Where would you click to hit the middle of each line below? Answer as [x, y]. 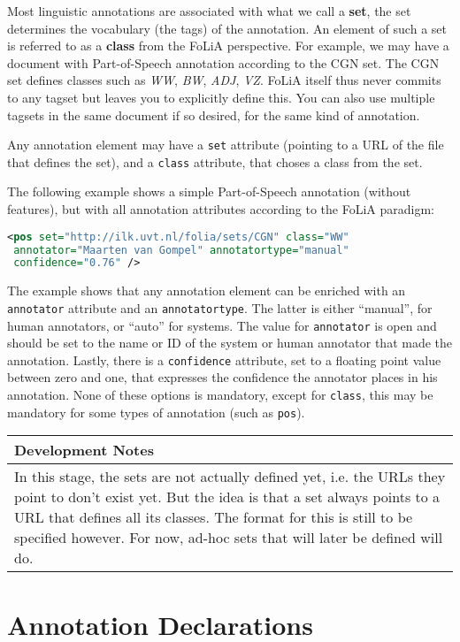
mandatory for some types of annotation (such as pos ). [156, 412]
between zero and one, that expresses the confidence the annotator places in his [222, 377]
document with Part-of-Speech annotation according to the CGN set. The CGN [223, 62]
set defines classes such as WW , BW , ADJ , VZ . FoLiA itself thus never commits [224, 80]
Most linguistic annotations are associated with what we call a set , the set [209, 11]
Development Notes [84, 450]
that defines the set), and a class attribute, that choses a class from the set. [215, 161]
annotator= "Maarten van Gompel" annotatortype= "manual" [181, 250]
